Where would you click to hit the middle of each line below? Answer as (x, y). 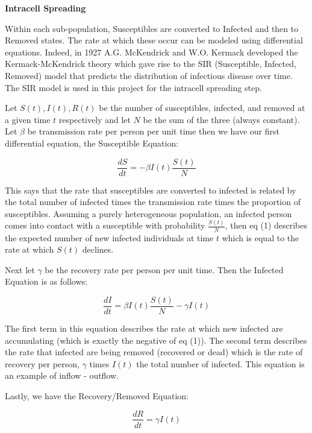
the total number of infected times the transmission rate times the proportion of (153, 202)
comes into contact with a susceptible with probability (105, 225)
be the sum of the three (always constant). (221, 119)
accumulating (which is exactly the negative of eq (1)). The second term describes (156, 340)
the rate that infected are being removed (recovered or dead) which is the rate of (154, 352)
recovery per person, (42, 363)
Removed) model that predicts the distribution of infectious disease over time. (149, 75)
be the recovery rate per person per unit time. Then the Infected (164, 269)
